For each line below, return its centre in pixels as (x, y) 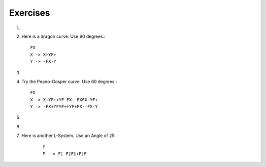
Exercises (30, 13)
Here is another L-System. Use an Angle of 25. (68, 136)
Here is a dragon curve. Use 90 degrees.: (64, 36)
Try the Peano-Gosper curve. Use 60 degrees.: (69, 82)
